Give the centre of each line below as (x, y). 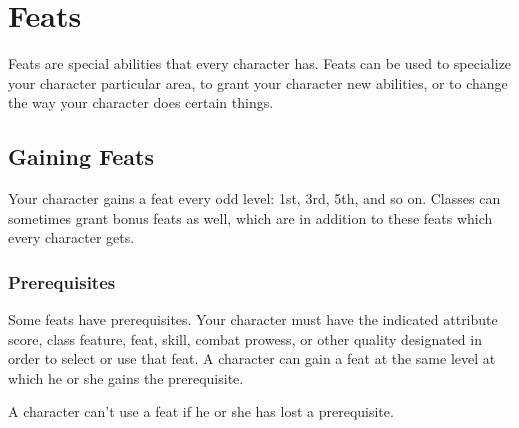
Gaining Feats (81, 156)
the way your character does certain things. (141, 102)
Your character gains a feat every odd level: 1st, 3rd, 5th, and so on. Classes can (254, 198)
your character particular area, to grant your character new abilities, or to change (258, 82)
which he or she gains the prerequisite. (126, 377)
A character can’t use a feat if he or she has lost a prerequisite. (201, 411)
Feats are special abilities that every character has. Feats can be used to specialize (260, 63)
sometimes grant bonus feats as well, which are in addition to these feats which (250, 217)
